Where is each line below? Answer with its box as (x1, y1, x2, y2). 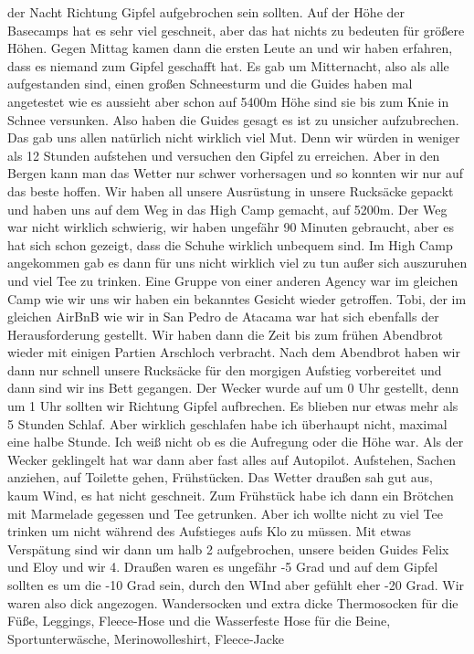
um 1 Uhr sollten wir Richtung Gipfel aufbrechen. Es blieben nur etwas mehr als (7, 396, 458, 416)
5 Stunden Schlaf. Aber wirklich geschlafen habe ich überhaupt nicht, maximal (7, 414, 448, 433)
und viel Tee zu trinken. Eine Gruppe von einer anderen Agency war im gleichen (7, 270, 458, 290)
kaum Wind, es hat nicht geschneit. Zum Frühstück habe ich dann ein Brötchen (7, 486, 454, 505)
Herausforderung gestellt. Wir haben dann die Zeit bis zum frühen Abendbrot (7, 324, 443, 343)
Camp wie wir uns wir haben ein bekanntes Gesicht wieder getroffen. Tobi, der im (7, 289, 467, 308)
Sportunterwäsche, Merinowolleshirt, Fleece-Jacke (7, 628, 284, 648)
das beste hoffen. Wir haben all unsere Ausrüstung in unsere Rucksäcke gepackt (7, 181, 454, 200)
